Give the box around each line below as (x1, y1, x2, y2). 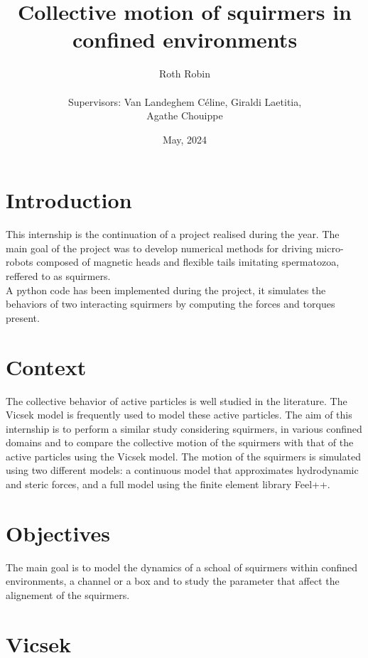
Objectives (6, 518, 110, 547)
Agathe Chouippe (146, 108, 223, 123)
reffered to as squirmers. (6, 269, 111, 283)
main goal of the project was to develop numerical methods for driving (6, 240, 313, 255)
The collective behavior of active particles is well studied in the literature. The (6, 393, 347, 408)
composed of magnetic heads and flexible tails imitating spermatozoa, (36, 254, 340, 269)
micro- (315, 240, 344, 255)
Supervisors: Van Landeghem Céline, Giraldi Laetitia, (67, 94, 302, 109)
